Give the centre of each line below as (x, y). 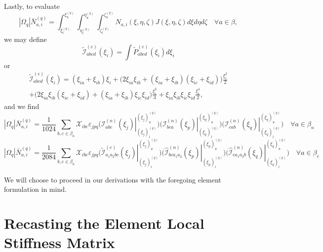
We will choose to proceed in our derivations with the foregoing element (113, 179)
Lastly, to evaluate (32, 6)
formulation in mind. (35, 189)
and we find (22, 106)
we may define (25, 39)
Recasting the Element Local (104, 223)
